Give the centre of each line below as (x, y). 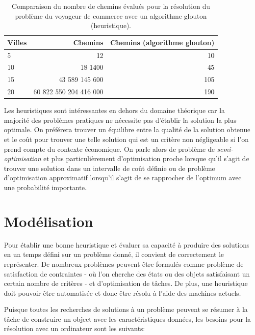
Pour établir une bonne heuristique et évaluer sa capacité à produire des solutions (127, 244)
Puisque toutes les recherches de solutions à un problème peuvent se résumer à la (126, 309)
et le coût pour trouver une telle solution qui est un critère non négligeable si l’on (126, 139)
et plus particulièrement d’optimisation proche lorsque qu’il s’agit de (146, 158)
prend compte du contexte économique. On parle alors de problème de (109, 149)
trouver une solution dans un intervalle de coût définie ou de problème (110, 168)
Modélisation (49, 221)
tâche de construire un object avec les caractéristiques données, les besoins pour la (127, 319)
